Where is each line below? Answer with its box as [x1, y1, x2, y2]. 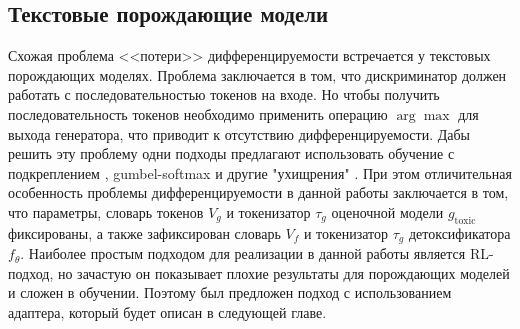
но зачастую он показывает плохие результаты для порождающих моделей [57, 262, 510, 283]
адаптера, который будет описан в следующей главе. [8, 301, 327, 322]
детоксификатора [408, 222, 511, 243]
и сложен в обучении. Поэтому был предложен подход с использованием [8, 282, 452, 303]
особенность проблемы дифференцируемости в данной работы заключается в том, [8, 182, 509, 203]
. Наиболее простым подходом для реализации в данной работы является [20, 243, 466, 264]
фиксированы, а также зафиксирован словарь [8, 222, 281, 243]
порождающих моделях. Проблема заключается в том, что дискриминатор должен [8, 64, 507, 85]
